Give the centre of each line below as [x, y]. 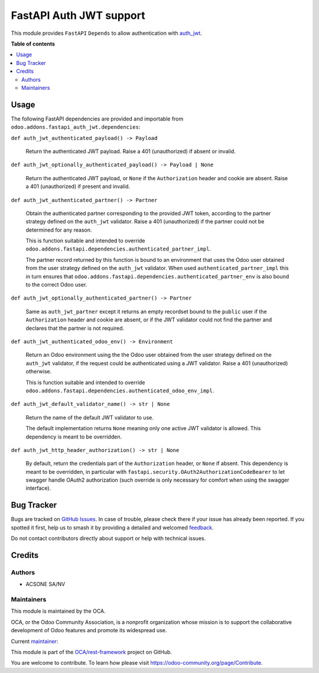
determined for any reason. [59, 230]
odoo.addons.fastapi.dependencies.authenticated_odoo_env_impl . [120, 391]
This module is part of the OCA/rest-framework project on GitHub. [92, 652]
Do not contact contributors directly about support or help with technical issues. [108, 538]
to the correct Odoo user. [56, 285]
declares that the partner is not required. [75, 328]
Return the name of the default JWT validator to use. [89, 417]
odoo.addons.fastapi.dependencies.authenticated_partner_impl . [118, 249]
